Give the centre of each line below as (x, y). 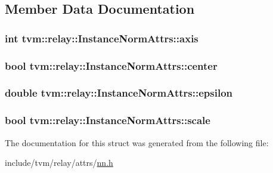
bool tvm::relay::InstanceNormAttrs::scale (108, 120)
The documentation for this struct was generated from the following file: (137, 142)
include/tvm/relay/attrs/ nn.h (59, 163)
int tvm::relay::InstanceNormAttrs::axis (102, 38)
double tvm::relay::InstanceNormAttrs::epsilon (119, 93)
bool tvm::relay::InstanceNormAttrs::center (111, 65)
